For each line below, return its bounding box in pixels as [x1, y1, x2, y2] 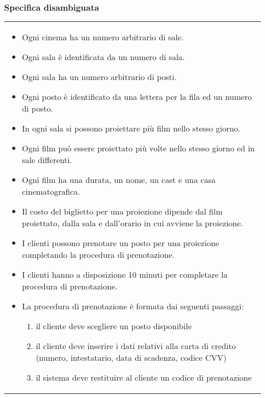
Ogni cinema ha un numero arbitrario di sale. [22, 31, 184, 43]
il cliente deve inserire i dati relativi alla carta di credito [36, 340, 236, 352]
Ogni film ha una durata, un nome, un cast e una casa [22, 174, 216, 186]
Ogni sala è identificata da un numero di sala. [22, 51, 185, 63]
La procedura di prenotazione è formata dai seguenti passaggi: [22, 300, 244, 312]
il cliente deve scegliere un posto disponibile [36, 320, 192, 332]
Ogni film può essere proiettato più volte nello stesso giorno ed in [22, 142, 255, 154]
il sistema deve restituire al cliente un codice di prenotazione [36, 372, 252, 384]
